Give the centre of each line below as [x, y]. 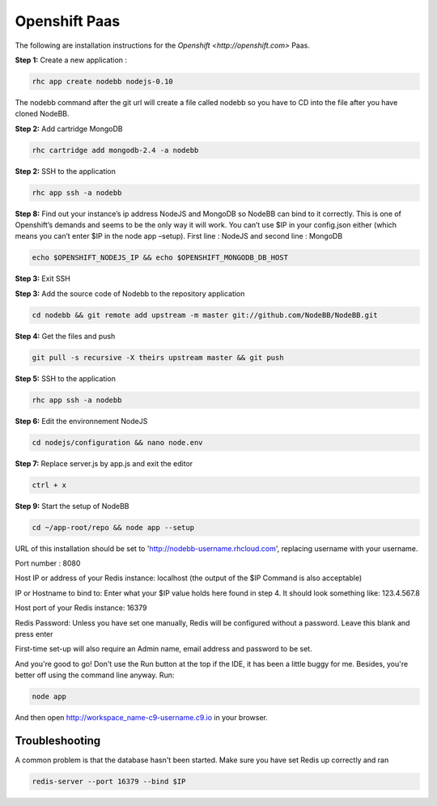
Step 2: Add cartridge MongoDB [69, 129]
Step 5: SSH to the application [66, 378]
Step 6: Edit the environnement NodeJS [81, 421]
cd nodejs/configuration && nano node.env [117, 442]
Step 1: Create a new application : [71, 60]
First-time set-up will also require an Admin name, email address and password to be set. [163, 649]
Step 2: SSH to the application [66, 171]
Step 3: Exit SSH [42, 278]
